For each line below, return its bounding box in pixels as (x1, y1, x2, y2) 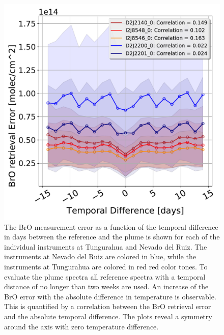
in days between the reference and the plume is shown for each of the (4, 231, 220, 242)
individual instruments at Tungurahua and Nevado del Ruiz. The (4, 241, 207, 252)
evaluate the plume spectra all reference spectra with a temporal (4, 271, 206, 282)
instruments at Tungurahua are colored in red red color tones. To (4, 261, 208, 271)
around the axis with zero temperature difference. (4, 321, 159, 331)
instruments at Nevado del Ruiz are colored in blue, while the (4, 251, 196, 262)
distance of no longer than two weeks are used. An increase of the (4, 281, 209, 292)
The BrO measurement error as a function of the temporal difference (4, 221, 218, 232)
